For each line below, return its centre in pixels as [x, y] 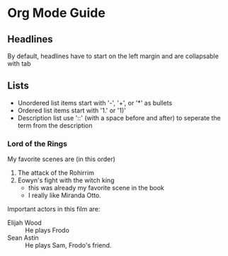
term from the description [55, 125]
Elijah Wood [25, 223]
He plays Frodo [47, 231]
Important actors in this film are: [54, 209]
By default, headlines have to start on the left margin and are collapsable [113, 56]
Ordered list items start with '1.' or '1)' [72, 110]
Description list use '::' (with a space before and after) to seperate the [119, 117]
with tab [19, 64]
